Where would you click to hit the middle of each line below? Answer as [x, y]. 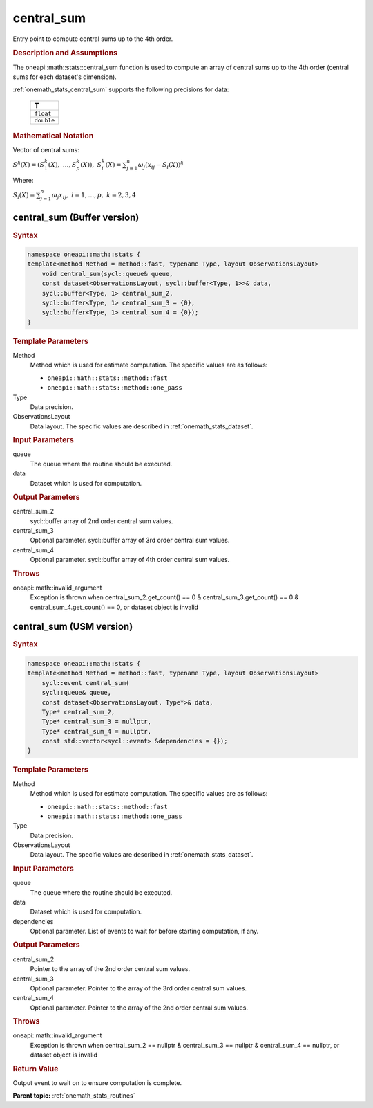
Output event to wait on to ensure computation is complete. [97, 1082]
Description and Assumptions [65, 53]
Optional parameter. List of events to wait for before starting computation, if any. [144, 932]
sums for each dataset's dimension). [65, 77]
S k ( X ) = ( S [29, 164]
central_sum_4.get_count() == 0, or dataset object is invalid [114, 607]
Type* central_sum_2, [78, 712]
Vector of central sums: [46, 150]
